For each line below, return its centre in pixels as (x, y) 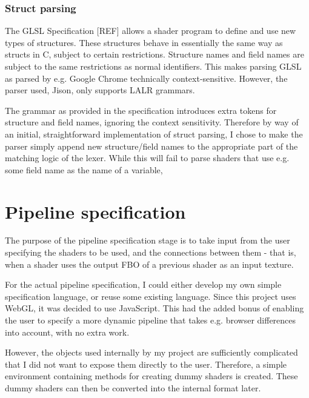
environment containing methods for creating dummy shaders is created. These (151, 376)
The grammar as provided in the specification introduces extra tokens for (141, 110)
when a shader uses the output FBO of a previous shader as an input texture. (149, 264)
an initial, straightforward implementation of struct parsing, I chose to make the (154, 134)
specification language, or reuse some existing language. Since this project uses (151, 296)
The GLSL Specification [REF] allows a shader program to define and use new (151, 31)
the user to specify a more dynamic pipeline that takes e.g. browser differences (151, 320)
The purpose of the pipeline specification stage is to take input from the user (148, 240)
